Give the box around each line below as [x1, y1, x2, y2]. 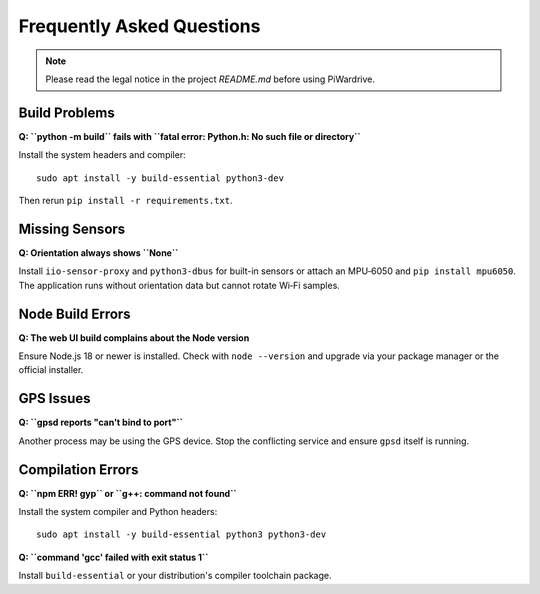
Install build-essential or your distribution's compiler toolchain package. [18, 570, 332, 582]
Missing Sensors [18, 220, 126, 237]
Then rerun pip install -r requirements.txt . [18, 195, 234, 207]
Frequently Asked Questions [18, 15, 261, 37]
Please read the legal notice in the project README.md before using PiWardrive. [45, 73, 375, 85]
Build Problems [18, 104, 115, 121]
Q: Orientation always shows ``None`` [18, 246, 179, 259]
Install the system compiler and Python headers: [18, 505, 218, 517]
